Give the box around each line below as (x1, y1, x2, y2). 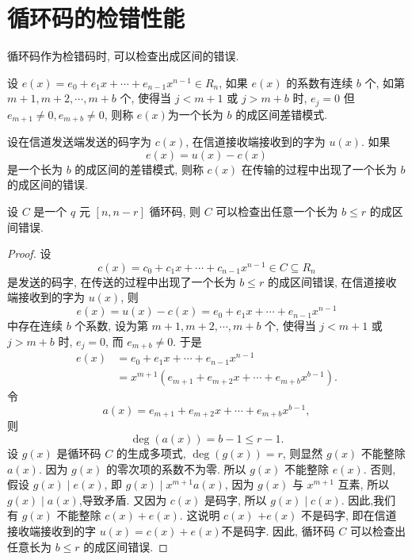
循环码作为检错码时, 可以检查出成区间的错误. (7, 48, 239, 64)
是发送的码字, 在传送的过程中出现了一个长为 (7, 273, 236, 290)
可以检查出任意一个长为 (216, 203, 338, 219)
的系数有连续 (286, 74, 353, 90)
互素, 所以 (338, 476, 390, 493)
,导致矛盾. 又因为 (78, 491, 167, 508)
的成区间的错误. (7, 176, 88, 193)
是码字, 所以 (204, 491, 267, 508)
